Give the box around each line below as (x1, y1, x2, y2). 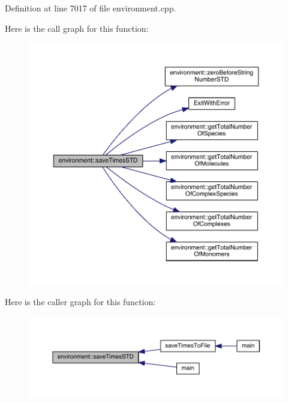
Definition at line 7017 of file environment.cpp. (5, 2, 176, 14)
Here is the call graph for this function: (5, 22, 149, 34)
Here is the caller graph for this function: (5, 295, 156, 308)
